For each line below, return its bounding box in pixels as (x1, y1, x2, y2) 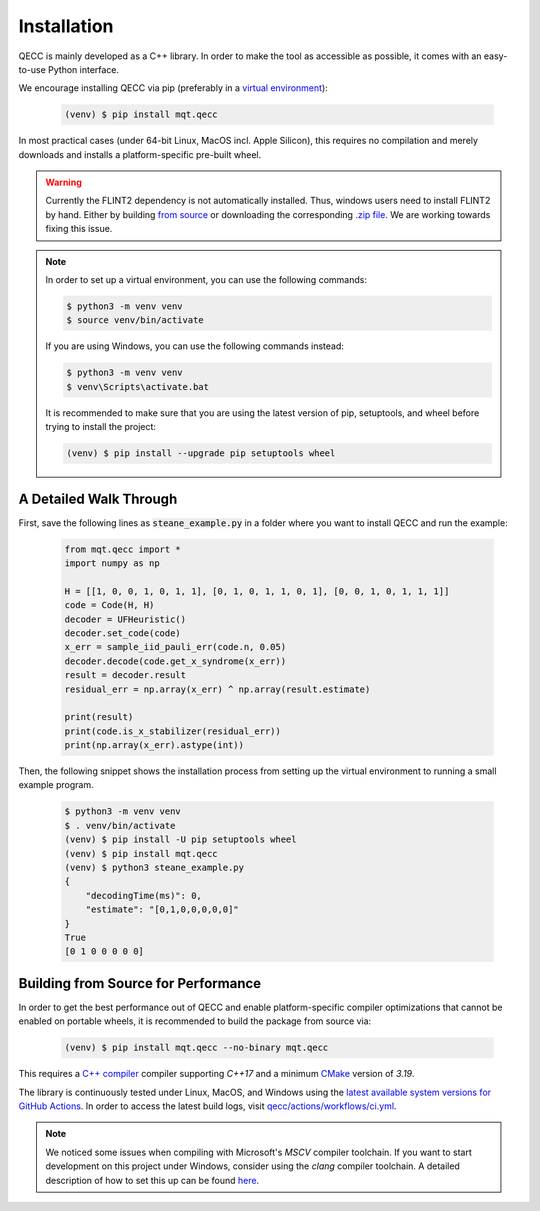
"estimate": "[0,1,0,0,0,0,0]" (85, 904, 239, 915)
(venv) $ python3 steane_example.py (64, 862, 245, 873)
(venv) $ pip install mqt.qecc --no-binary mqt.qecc (64, 1042, 329, 1054)
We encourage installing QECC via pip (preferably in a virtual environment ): (18, 82, 329, 94)
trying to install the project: (45, 421, 157, 433)
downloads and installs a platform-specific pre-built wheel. (18, 148, 262, 160)
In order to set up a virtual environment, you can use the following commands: (45, 274, 367, 286)
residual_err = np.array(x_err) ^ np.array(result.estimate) (64, 683, 371, 695)
